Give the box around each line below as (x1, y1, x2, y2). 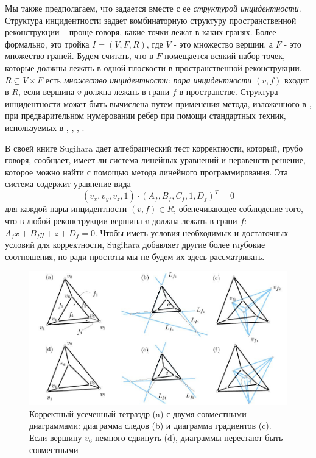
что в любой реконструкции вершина (5, 214, 142, 227)
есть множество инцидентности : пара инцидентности (45, 73, 252, 86)
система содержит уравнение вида (5, 177, 131, 190)
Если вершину (29, 431, 82, 443)
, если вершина (18, 85, 75, 98)
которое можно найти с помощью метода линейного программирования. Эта (5, 165, 288, 178)
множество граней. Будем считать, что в (5, 49, 153, 62)
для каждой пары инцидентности (5, 202, 127, 215)
